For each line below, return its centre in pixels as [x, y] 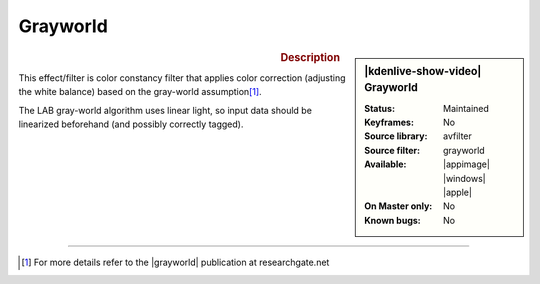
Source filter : [392, 150]
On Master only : [398, 206]
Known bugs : [393, 220]
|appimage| [466, 164]
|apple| [457, 192]
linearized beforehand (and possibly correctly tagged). [131, 124]
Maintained [466, 108]
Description [310, 57]
